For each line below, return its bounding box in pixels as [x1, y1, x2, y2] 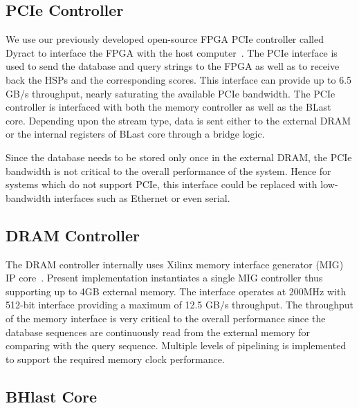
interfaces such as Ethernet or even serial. [54, 190, 230, 205]
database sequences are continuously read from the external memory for [6, 324, 310, 339]
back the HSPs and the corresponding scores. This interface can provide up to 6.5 [6, 72, 352, 86]
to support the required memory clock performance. [6, 351, 225, 366]
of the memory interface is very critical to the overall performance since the [6, 310, 326, 325]
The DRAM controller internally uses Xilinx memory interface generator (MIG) [6, 257, 344, 271]
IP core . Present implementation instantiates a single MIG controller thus [6, 270, 323, 285]
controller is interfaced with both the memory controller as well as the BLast [6, 100, 331, 114]
